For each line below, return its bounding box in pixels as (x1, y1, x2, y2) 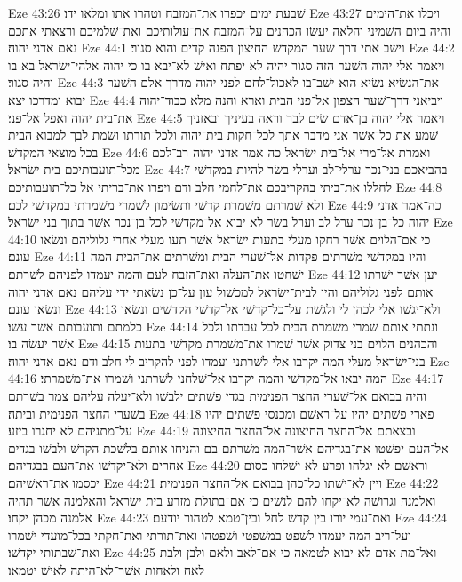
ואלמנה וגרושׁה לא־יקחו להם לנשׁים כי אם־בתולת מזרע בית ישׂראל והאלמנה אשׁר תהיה (8, 490, 436, 509)
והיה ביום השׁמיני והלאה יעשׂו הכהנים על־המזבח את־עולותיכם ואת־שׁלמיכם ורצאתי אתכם (8, 20, 451, 39)
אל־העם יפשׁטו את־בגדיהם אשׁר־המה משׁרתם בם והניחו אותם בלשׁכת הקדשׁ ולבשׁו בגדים (8, 438, 449, 457)
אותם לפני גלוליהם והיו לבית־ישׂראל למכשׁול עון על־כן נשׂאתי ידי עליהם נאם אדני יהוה (8, 282, 434, 300)
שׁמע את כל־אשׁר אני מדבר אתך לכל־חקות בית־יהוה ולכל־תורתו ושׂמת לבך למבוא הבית (8, 125, 439, 144)
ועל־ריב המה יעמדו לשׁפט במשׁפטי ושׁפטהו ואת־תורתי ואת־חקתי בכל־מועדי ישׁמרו (8, 525, 411, 544)
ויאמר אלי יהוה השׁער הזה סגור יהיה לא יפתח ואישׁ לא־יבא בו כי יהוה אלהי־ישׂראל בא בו (8, 55, 445, 74)
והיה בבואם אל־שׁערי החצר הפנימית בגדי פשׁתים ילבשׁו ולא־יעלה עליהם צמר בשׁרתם (8, 387, 426, 405)
